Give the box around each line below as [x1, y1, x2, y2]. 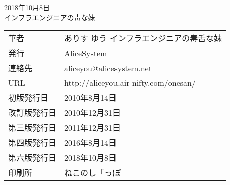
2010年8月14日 [64, 92, 117, 104]
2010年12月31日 [64, 107, 121, 119]
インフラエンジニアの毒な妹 [4, 12, 95, 22]
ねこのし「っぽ [64, 167, 121, 179]
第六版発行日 [8, 152, 57, 164]
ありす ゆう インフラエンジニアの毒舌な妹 [64, 32, 222, 44]
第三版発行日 [8, 122, 57, 134]
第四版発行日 [8, 137, 57, 149]
